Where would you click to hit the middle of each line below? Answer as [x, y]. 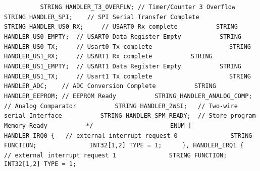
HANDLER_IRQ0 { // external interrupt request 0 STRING [128, 136]
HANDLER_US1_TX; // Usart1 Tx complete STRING [127, 76]
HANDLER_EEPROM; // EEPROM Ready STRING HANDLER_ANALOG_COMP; [128, 96]
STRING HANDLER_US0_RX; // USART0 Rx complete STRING [121, 27]
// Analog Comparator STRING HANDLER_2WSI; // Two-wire [121, 106]
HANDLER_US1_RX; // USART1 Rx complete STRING [108, 57]
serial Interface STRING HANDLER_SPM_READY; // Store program [130, 116]
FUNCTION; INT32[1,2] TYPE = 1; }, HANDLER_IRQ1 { [124, 146]
